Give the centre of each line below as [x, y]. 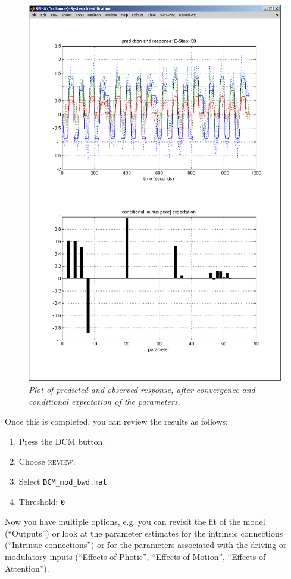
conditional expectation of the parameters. [104, 401]
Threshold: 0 [42, 501]
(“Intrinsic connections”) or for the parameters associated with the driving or [146, 545]
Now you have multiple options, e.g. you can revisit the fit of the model [135, 521]
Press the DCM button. [62, 441]
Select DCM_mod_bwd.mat [63, 481]
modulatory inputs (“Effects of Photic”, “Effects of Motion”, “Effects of [135, 557]
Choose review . [47, 461]
